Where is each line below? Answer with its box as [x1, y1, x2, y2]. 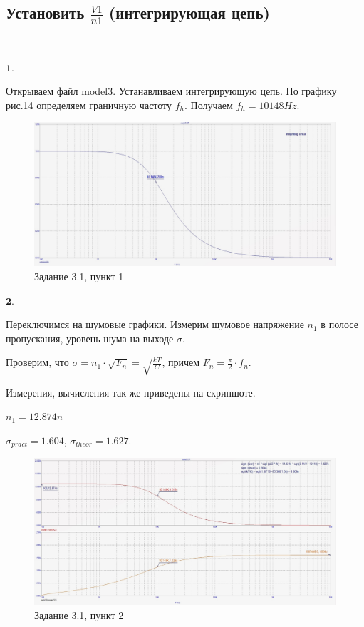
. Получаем [184, 97, 233, 112]
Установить [6, 1, 85, 24]
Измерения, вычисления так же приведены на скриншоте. [6, 384, 256, 399]
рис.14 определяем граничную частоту [6, 97, 172, 112]
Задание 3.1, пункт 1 [34, 269, 124, 284]
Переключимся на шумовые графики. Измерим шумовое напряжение [6, 317, 304, 332]
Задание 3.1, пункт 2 [34, 607, 124, 622]
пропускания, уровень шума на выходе [6, 330, 174, 345]
